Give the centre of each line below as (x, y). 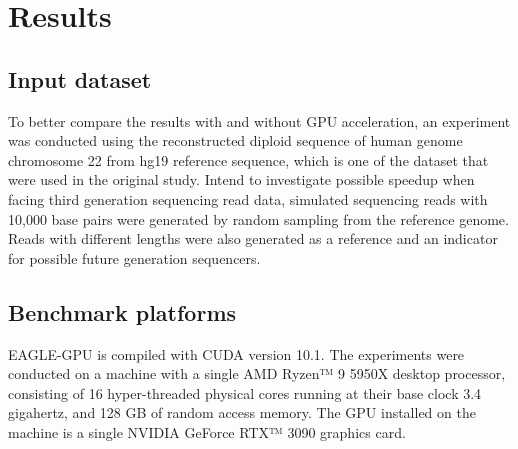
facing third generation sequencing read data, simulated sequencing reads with (248, 198)
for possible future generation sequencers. (134, 257)
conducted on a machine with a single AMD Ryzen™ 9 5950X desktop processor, (257, 373)
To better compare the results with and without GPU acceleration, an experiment (259, 120)
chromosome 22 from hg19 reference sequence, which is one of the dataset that (248, 159)
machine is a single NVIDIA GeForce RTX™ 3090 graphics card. (207, 431)
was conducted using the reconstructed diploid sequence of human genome (235, 140)
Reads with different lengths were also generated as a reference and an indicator (253, 238)
